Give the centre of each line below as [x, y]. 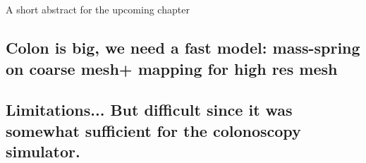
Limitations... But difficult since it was [149, 110]
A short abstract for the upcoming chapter [98, 10]
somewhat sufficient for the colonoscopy [153, 130]
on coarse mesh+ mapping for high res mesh [172, 68]
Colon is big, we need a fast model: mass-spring [183, 48]
